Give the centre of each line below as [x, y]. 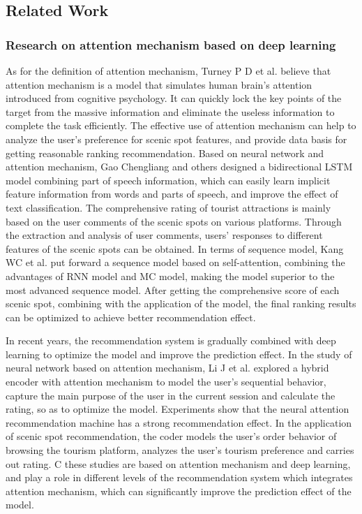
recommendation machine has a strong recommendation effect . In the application [179, 422]
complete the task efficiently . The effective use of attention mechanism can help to [181, 125]
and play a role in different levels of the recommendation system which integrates [179, 477]
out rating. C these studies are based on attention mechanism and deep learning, [178, 463]
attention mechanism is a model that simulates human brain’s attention [159, 84]
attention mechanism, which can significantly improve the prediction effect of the [179, 491]
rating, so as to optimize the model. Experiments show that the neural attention [178, 409]
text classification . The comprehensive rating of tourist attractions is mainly [168, 207]
